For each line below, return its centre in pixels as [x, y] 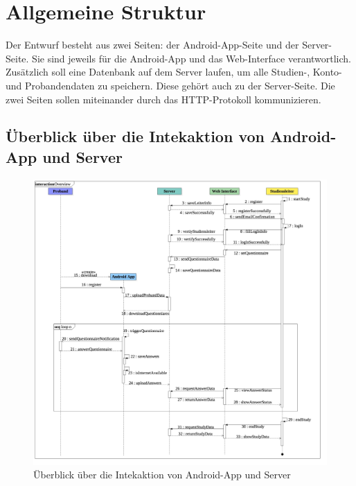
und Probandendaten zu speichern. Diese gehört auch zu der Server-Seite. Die [170, 85]
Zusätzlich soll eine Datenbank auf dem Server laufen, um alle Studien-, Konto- [174, 72]
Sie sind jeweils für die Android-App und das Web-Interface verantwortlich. [192, 58]
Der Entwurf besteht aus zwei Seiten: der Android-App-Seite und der [152, 45]
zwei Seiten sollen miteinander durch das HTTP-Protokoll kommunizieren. [163, 99]
